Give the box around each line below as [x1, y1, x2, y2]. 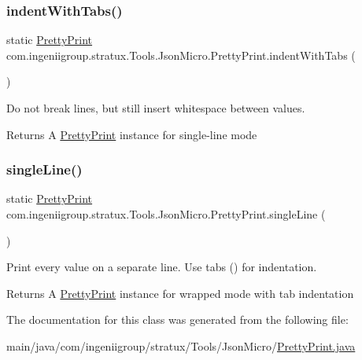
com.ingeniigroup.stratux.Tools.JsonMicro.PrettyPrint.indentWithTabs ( [6, 46, 356, 63]
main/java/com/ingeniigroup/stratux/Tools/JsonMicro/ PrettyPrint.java [6, 337, 356, 354]
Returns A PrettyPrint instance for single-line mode [6, 126, 257, 142]
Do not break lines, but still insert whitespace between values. [6, 100, 305, 116]
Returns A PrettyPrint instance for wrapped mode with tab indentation [6, 285, 354, 301]
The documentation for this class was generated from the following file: [6, 311, 349, 328]
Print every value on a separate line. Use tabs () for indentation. [6, 259, 317, 275]
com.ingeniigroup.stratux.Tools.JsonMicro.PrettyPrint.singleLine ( [6, 206, 326, 222]
